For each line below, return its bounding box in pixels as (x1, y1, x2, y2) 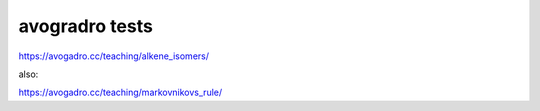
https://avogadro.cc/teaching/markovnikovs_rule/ (18, 86, 223, 99)
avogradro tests (18, 15, 154, 37)
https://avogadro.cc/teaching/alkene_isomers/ (18, 50, 210, 62)
